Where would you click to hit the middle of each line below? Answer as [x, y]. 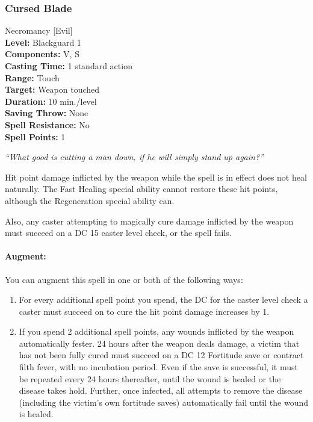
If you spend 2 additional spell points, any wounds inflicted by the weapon [156, 331]
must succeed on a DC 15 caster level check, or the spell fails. [118, 233]
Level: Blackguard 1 [43, 42]
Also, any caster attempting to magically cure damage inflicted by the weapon [149, 221]
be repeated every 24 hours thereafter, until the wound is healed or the [150, 378]
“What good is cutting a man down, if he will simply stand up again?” [134, 157]
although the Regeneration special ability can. [90, 200]
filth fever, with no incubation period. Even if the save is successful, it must [158, 367]
